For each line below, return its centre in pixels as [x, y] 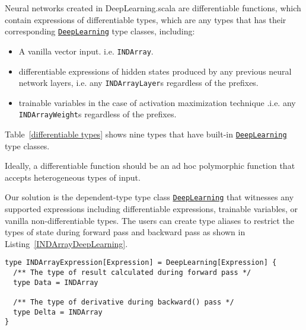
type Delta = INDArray [58, 312]
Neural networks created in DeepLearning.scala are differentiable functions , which [153, 8]
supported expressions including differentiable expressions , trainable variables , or [152, 209]
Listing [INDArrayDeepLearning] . [66, 243]
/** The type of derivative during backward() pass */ [124, 302]
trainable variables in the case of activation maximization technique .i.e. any [157, 102]
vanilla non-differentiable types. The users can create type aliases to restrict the [149, 220]
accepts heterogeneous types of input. [73, 177]
